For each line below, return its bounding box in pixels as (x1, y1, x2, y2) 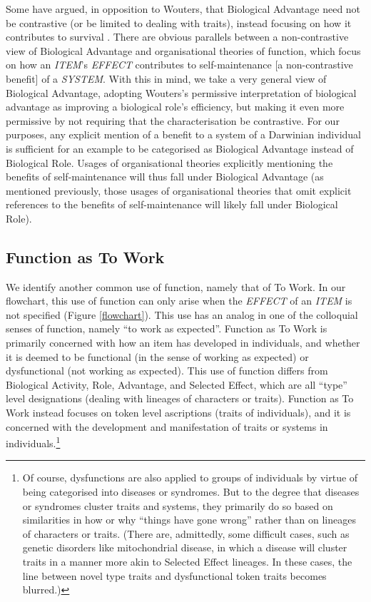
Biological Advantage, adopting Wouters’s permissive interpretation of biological (6, 85, 357, 100)
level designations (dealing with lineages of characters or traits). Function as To (6, 391, 354, 406)
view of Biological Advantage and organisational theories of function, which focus (6, 43, 361, 58)
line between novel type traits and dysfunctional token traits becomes (22, 568, 327, 583)
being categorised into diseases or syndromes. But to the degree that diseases (22, 484, 360, 499)
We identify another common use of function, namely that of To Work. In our (6, 279, 346, 294)
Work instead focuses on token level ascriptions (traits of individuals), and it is (6, 405, 351, 420)
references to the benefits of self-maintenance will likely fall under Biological (6, 197, 338, 212)
